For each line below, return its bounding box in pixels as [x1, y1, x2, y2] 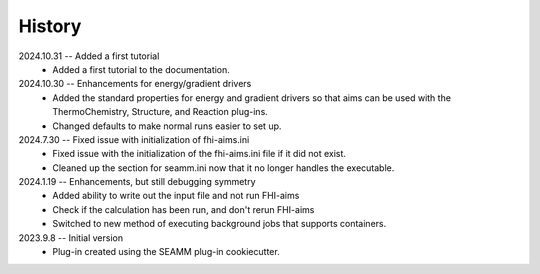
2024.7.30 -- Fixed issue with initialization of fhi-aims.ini [18, 133, 250, 145]
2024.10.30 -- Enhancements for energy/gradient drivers [18, 78, 252, 90]
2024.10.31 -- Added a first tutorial [18, 50, 160, 62]
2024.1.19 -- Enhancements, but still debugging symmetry [18, 176, 256, 188]
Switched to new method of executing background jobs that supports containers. [52, 218, 387, 230]
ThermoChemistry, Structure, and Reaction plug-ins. [52, 106, 269, 118]
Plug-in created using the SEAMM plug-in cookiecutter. [52, 246, 280, 258]
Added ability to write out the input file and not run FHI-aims [52, 190, 300, 202]
